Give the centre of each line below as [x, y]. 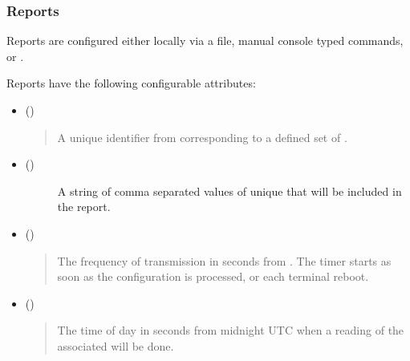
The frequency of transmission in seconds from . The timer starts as [224, 260]
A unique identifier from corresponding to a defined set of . [202, 137]
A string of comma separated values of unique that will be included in [229, 191]
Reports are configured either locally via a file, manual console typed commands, [205, 41]
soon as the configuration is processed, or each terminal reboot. [213, 276]
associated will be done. [116, 345]
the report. [84, 207]
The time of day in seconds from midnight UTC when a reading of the [231, 330]
